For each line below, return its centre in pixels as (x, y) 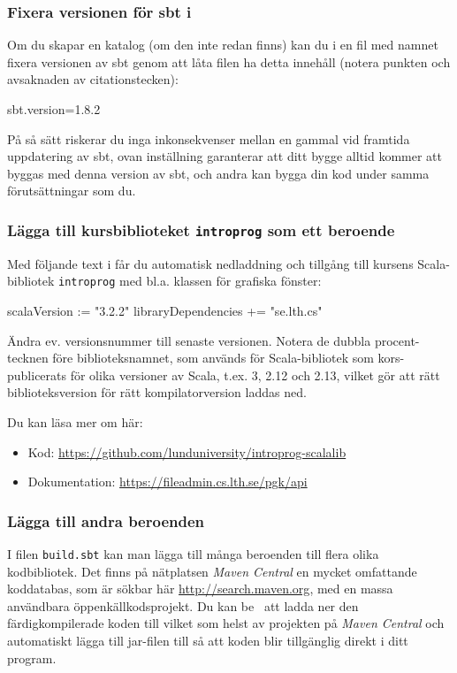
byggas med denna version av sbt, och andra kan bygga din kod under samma (218, 173)
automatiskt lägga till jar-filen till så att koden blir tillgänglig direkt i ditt (208, 640)
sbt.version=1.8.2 (54, 109)
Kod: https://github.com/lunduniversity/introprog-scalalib (187, 451)
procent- (397, 340)
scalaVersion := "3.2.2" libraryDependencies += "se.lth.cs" (165, 310)
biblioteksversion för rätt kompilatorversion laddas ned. (157, 392)
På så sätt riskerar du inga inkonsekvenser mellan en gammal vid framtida (209, 138)
